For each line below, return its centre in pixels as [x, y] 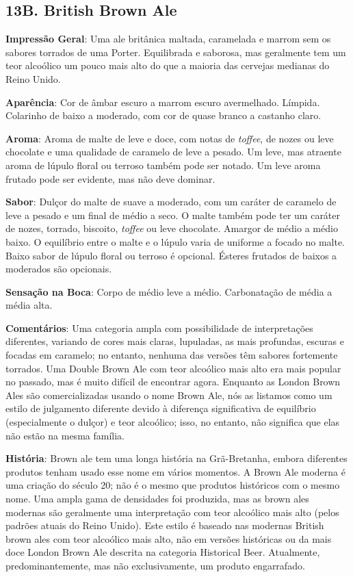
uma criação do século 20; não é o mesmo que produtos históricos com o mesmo [173, 485]
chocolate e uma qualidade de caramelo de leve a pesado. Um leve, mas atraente [173, 152]
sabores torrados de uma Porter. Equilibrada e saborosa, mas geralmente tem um [176, 52]
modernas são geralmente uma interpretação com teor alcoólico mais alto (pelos [172, 512]
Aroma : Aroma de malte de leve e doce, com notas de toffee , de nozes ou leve [170, 138]
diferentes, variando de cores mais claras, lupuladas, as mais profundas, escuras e [175, 341]
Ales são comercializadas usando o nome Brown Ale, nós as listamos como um [169, 395]
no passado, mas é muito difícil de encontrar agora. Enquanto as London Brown [173, 382]
